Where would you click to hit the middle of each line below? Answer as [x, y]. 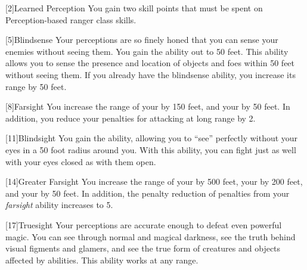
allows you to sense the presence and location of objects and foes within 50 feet [150, 63]
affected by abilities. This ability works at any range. [102, 260]
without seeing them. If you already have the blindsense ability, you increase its [151, 74]
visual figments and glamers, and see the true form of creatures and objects [143, 248]
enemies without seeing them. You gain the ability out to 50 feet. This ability [147, 51]
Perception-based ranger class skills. [71, 19]
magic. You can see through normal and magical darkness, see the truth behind [151, 236]
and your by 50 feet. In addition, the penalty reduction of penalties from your [148, 193]
